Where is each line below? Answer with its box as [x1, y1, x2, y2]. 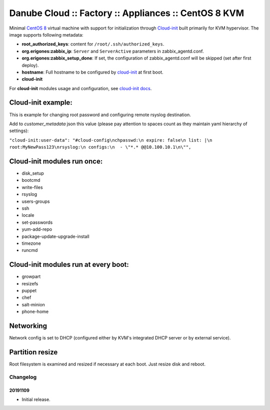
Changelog [9, 373, 37, 380]
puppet [21, 288, 37, 294]
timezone [21, 240, 41, 246]
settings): [9, 128, 29, 134]
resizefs [21, 280, 38, 286]
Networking [9, 322, 47, 330]
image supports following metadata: [9, 32, 83, 38]
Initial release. [21, 396, 50, 402]
